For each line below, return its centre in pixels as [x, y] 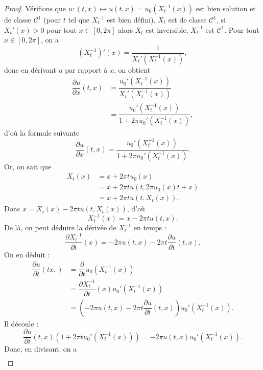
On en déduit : [27, 254]
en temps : [150, 227]
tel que [79, 19]
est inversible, [167, 29]
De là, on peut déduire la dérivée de [60, 227]
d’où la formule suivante [42, 133]
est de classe [187, 19]
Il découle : [21, 323]
